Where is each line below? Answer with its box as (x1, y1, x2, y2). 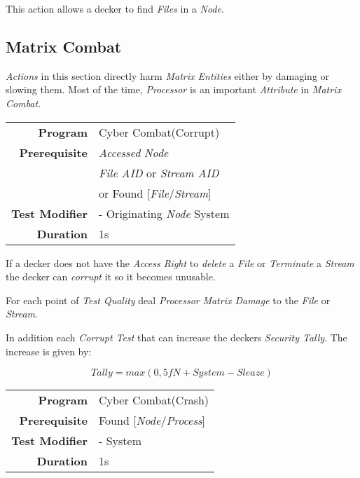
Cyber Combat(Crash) (99, 392, 209, 409)
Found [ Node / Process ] (99, 412, 205, 429)
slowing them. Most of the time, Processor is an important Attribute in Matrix (6, 82, 341, 97)
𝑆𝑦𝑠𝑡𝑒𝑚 (192, 368, 225, 378)
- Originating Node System (99, 205, 230, 221)
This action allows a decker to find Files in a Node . (6, 1, 224, 15)
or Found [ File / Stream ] (99, 184, 212, 201)
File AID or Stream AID (99, 164, 219, 181)
